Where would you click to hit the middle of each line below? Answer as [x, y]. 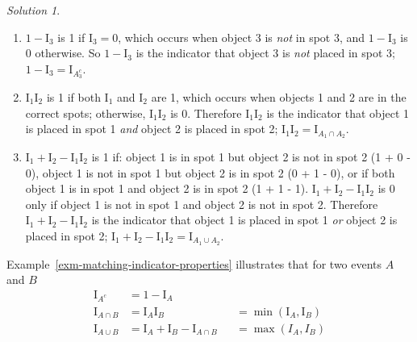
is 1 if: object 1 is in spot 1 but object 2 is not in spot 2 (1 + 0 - [251, 156]
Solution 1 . [33, 10]
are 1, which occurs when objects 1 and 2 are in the [279, 96]
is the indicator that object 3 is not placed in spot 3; [265, 53]
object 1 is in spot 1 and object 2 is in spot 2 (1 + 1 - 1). [167, 188]
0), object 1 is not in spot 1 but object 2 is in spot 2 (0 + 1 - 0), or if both [210, 172]
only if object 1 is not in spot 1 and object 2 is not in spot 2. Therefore [202, 204]
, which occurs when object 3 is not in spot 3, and [242, 37]
